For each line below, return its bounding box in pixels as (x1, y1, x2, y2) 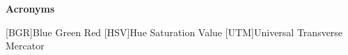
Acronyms (6, 1, 55, 15)
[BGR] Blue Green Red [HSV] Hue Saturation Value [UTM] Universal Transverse (6, 24, 343, 39)
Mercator (6, 38, 45, 53)
